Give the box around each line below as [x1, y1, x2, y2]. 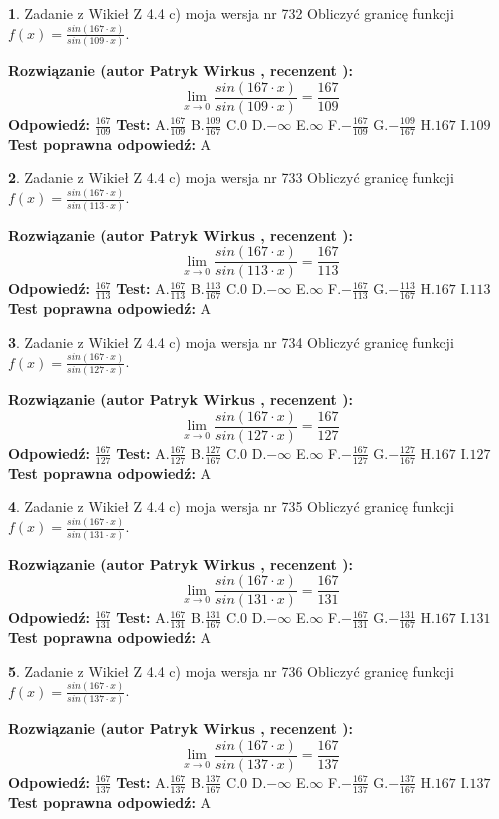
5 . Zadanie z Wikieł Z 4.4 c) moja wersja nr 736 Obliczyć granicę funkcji [8, 660, 454, 681]
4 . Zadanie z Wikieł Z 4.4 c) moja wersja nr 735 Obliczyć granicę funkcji [8, 496, 454, 517]
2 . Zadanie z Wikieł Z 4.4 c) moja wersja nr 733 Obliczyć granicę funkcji [8, 167, 454, 188]
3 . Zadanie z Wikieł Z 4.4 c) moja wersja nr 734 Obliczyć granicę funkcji [8, 331, 454, 352]
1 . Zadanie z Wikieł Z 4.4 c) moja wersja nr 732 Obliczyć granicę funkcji [8, 3, 454, 23]
